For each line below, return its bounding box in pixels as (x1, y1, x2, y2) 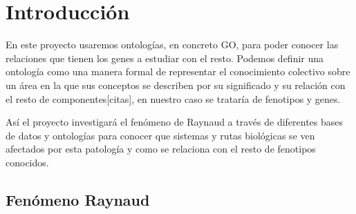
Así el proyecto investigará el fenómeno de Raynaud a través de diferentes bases (6, 115, 344, 129)
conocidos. (6, 155, 49, 169)
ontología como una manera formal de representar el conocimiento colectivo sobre (6, 64, 350, 79)
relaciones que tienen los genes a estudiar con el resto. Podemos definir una (6, 50, 324, 65)
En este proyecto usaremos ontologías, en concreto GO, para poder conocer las (6, 37, 339, 52)
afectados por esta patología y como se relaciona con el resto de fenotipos (6, 142, 316, 156)
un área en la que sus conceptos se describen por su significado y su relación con (6, 77, 346, 92)
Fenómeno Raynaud (6, 188, 150, 210)
